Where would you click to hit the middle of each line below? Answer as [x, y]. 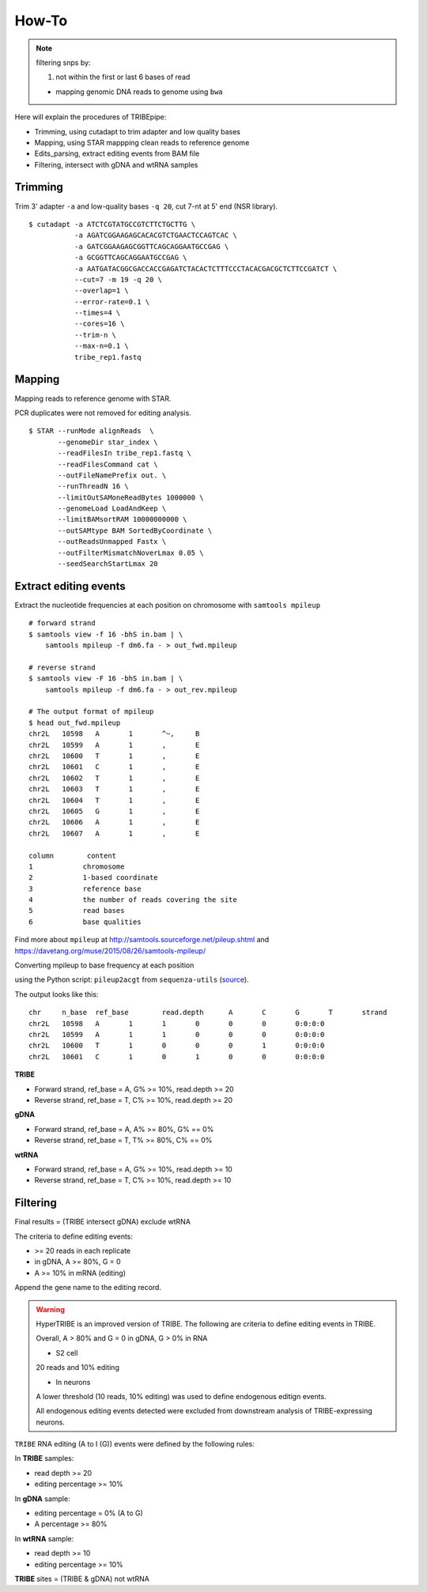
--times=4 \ [97, 313]
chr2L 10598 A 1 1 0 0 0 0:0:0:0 [177, 1023]
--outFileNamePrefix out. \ [112, 475]
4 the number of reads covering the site [133, 900]
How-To [41, 21]
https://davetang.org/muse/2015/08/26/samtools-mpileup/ [110, 951]
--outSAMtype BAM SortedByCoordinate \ [135, 530]
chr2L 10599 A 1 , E [114, 745]
